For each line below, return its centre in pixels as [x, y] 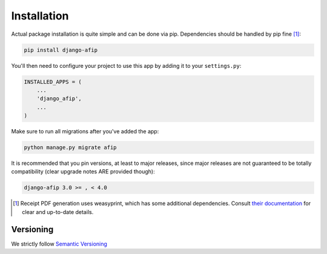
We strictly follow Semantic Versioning [59, 244]
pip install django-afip [61, 50]
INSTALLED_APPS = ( [53, 82]
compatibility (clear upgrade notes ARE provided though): [83, 172]
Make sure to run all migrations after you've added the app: [85, 132]
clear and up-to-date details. [58, 212]
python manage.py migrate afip [71, 148]
